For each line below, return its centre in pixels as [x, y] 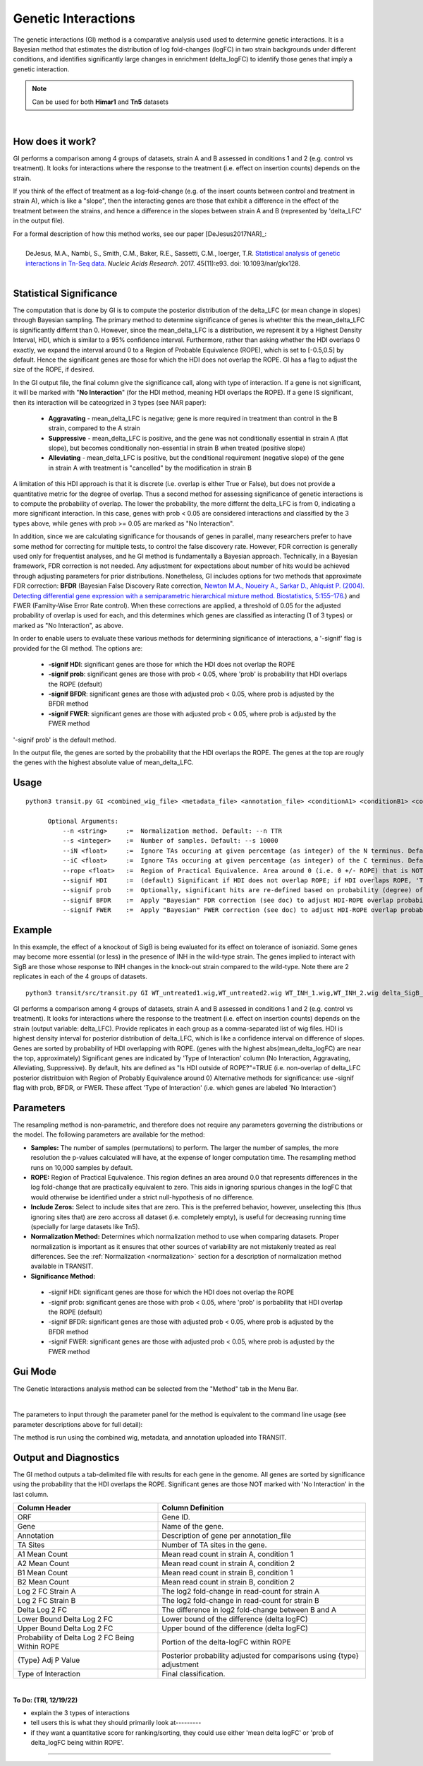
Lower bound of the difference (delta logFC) [235, 1619]
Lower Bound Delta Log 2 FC [65, 1619]
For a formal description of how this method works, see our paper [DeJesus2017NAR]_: [140, 234]
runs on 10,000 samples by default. [82, 1167]
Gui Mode [35, 1371]
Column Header [44, 1508]
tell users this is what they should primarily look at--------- [116, 1723]
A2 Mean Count [43, 1563]
